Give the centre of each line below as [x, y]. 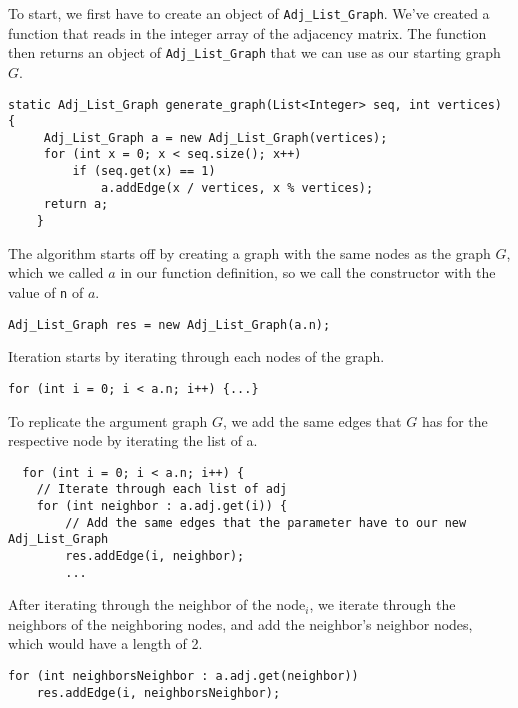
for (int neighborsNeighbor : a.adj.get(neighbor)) [183, 676]
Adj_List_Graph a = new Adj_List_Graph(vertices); [215, 137]
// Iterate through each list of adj [162, 489]
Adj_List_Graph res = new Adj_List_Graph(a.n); [169, 324]
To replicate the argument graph [108, 420]
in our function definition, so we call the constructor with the [308, 272]
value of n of [46, 291]
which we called [56, 272]
